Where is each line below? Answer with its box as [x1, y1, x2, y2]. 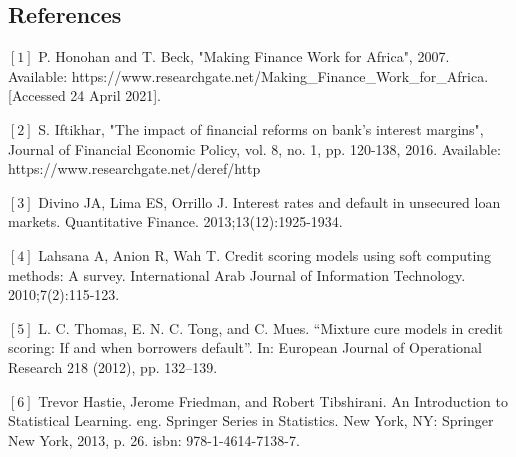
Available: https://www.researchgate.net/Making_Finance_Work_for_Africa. [8, 65, 489, 86]
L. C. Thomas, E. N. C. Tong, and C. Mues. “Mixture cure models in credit [38, 317, 503, 338]
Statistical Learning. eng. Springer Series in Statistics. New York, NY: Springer [8, 410, 494, 431]
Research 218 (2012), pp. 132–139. [8, 356, 218, 377]
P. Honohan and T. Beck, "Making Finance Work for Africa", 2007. [38, 46, 450, 67]
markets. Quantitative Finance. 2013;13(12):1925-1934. [8, 211, 343, 232]
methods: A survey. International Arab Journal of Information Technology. [8, 264, 466, 285]
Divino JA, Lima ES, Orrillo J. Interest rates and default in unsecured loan [38, 191, 501, 212]
